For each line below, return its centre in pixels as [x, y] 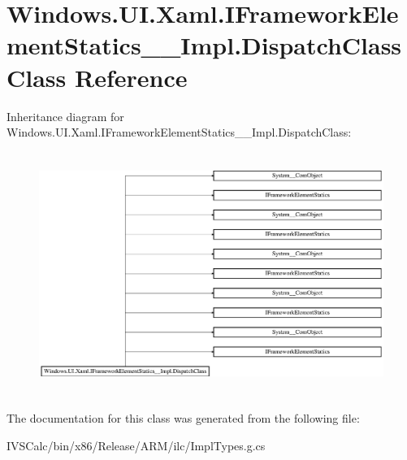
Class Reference [97, 77]
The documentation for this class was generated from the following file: [183, 418]
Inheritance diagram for [65, 116]
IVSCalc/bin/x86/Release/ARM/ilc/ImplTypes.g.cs [136, 445]
